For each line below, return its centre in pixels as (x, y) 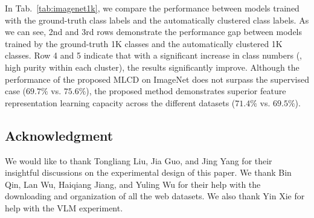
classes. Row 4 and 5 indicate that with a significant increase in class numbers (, (153, 55)
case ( (16, 91)
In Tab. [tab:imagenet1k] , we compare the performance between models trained (152, 8)
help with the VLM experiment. (64, 207)
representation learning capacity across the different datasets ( (120, 102)
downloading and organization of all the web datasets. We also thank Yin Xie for (155, 196)
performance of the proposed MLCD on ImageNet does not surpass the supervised (157, 79)
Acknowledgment (59, 135)
